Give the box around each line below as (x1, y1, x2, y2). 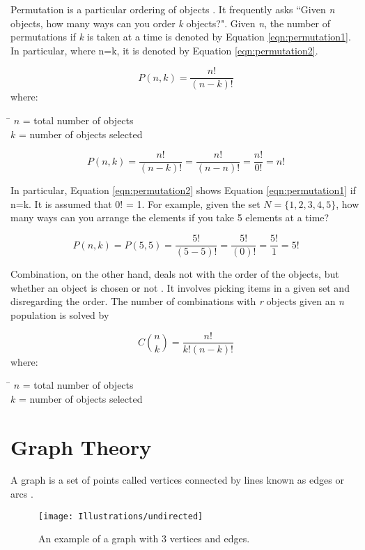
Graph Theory (10, 432, 152, 461)
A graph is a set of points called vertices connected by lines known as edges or (10, 473, 344, 487)
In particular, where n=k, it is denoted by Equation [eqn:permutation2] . (10, 43, 318, 57)
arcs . (10, 486, 33, 501)
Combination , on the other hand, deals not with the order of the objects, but (10, 267, 339, 281)
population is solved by (10, 307, 109, 322)
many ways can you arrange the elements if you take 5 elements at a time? (10, 210, 329, 225)
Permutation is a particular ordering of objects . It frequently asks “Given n (10, 2, 335, 16)
